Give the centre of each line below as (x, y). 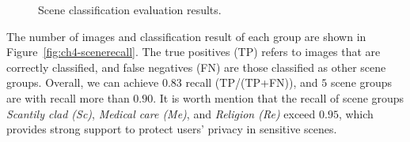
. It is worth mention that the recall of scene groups (279, 97)
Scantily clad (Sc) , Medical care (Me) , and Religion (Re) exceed (161, 113)
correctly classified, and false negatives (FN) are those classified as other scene (196, 67)
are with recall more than (68, 97)
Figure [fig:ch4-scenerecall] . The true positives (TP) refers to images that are (194, 52)
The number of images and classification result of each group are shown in (186, 36)
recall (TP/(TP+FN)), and (252, 82)
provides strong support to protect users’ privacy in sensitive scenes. (172, 129)
